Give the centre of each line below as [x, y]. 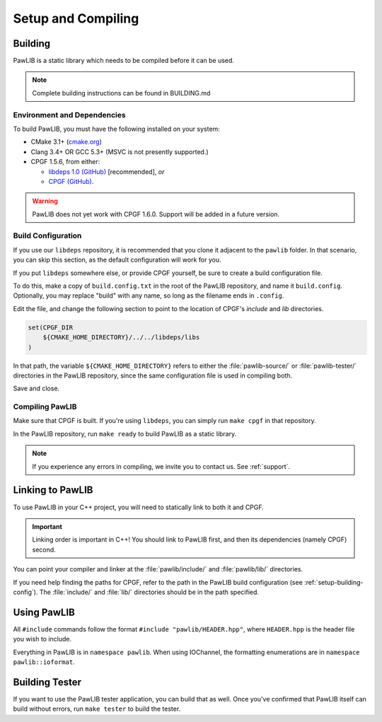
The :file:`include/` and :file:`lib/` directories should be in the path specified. [149, 592]
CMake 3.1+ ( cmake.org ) [66, 142]
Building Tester [47, 682]
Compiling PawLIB [45, 407]
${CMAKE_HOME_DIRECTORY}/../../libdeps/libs [121, 337]
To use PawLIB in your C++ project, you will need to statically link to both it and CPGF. [139, 507]
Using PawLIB [44, 612]
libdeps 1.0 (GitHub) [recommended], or [106, 171]
